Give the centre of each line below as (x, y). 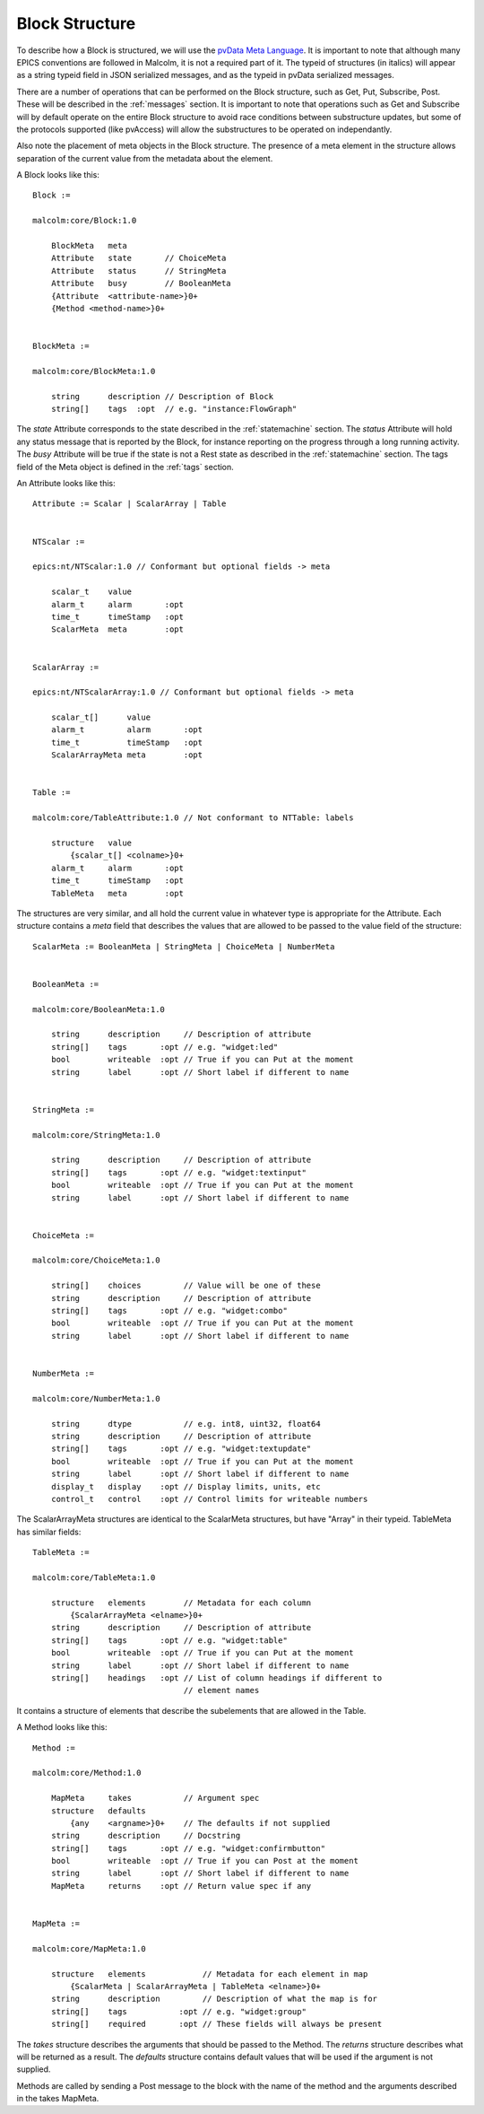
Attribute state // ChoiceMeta (138, 258)
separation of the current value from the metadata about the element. (145, 158)
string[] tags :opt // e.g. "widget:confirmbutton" (188, 1848)
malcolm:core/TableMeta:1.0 (94, 1577)
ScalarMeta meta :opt (117, 629)
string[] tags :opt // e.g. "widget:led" (164, 1047)
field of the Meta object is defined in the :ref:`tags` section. (125, 467)
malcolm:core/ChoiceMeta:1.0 (96, 1260)
